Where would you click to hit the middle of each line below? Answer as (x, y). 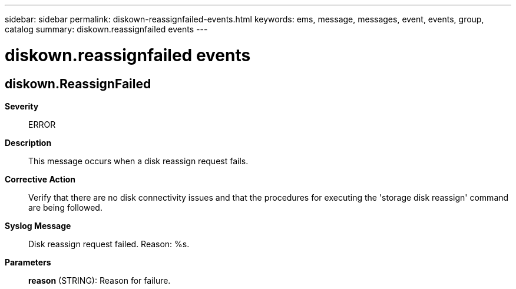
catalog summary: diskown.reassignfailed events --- (106, 29)
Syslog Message (38, 225)
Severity (22, 106)
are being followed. (65, 207)
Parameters (28, 262)
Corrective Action (40, 179)
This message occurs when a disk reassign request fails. (138, 161)
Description (28, 142)
